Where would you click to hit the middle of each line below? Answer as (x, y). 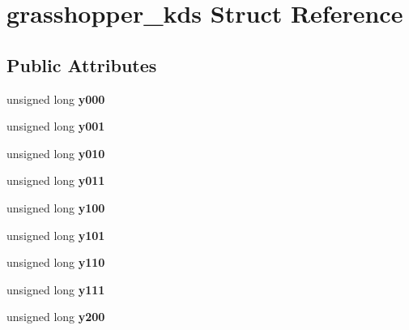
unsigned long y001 (56, 126)
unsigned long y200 (56, 317)
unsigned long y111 (56, 289)
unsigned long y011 (56, 180)
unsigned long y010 (56, 153)
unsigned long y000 (56, 99)
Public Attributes (82, 64)
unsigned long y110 (56, 262)
